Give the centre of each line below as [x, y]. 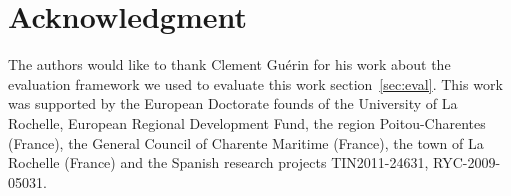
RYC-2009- [467, 162]
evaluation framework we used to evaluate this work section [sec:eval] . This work [255, 83]
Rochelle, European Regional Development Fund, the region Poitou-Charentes [247, 122]
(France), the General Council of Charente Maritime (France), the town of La [246, 142]
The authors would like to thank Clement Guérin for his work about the [229, 64]
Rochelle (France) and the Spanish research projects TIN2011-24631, [218, 162]
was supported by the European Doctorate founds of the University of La [233, 103]
